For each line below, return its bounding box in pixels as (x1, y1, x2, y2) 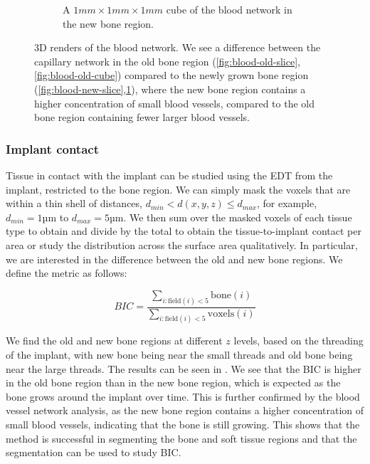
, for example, (257, 196, 317, 211)
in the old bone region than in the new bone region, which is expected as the (6, 375, 341, 390)
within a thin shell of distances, (6, 196, 142, 211)
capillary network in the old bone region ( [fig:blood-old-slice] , (34, 53, 300, 68)
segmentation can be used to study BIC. (6, 445, 181, 460)
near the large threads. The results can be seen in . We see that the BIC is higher (6, 361, 361, 376)
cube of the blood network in (166, 2, 292, 16)
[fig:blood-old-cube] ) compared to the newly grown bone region (34, 68, 309, 83)
